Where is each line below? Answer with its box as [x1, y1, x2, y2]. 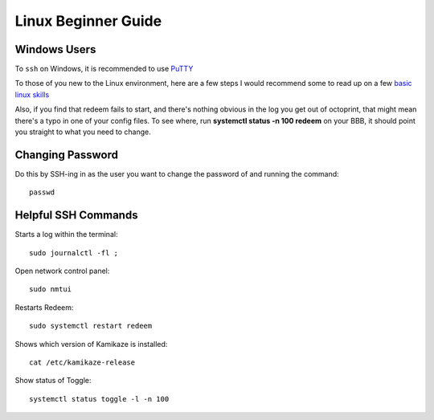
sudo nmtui [29, 285, 72, 294]
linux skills [14, 89, 50, 100]
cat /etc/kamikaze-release [29, 357, 136, 367]
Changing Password [14, 148, 118, 161]
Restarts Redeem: [14, 302, 74, 312]
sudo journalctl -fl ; [29, 248, 119, 257]
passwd [29, 188, 55, 197]
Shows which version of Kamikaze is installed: [14, 339, 168, 349]
